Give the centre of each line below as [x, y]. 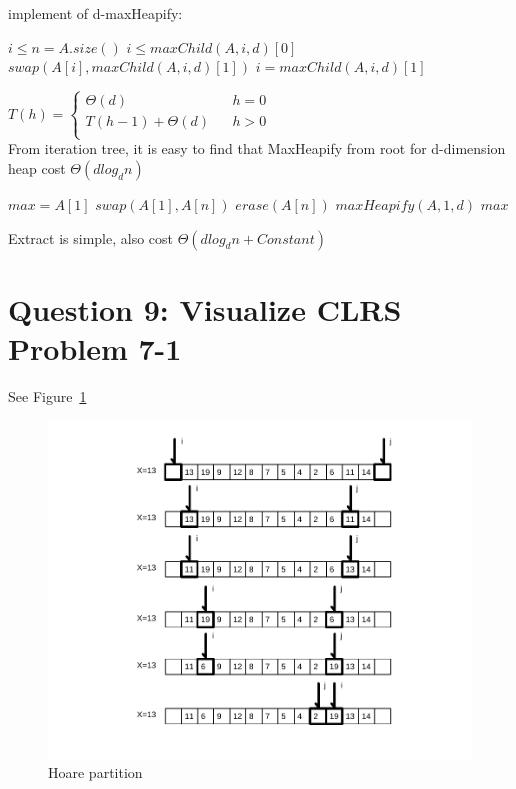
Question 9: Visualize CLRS [205, 308]
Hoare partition [95, 772]
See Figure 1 [47, 395]
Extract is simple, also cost [91, 237]
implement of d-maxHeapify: [95, 13]
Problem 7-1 [95, 347]
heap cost [37, 167]
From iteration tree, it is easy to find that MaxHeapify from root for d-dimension [257, 148]
